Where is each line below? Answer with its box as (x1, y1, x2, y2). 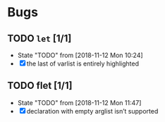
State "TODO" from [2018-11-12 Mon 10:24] (17, 51, 143, 59)
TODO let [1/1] (7, 32, 72, 44)
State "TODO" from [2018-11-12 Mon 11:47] (17, 98, 142, 106)
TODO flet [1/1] (7, 80, 73, 92)
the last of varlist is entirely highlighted (26, 59, 140, 68)
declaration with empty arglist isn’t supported (26, 106, 159, 115)
